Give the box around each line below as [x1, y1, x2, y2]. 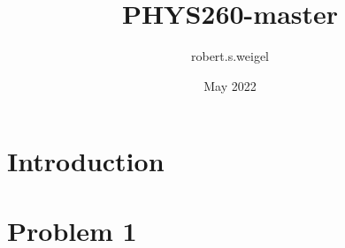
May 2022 [203, 76, 257, 94]
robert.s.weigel [190, 47, 270, 65]
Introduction [7, 143, 165, 179]
